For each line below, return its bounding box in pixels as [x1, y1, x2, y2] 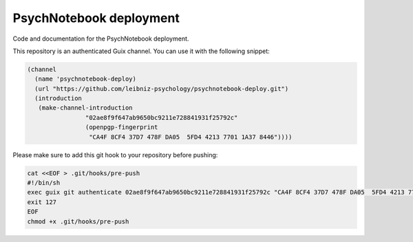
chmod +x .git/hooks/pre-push [27, 217, 129, 225]
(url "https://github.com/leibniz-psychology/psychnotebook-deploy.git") [34, 85, 289, 92]
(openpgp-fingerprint [85, 123, 158, 131]
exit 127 [27, 198, 57, 206]
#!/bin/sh [27, 179, 61, 187]
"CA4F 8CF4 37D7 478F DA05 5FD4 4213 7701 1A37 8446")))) [88, 133, 293, 141]
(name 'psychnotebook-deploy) [34, 75, 137, 83]
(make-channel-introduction [38, 104, 134, 112]
